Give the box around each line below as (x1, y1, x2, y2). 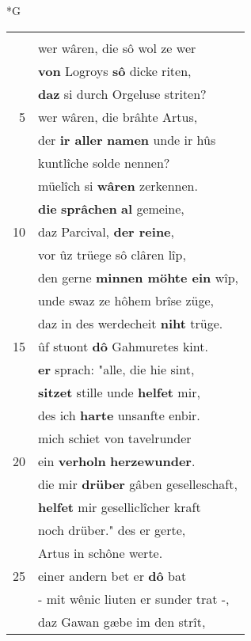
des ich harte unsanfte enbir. (38, 405, 200, 424)
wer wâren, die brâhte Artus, (38, 107, 198, 126)
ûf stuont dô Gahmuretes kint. (38, 336, 208, 355)
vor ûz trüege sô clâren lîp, (38, 245, 186, 264)
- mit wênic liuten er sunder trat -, (38, 589, 230, 608)
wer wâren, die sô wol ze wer (38, 38, 196, 57)
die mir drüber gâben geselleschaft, (38, 474, 238, 493)
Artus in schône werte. (38, 543, 163, 562)
